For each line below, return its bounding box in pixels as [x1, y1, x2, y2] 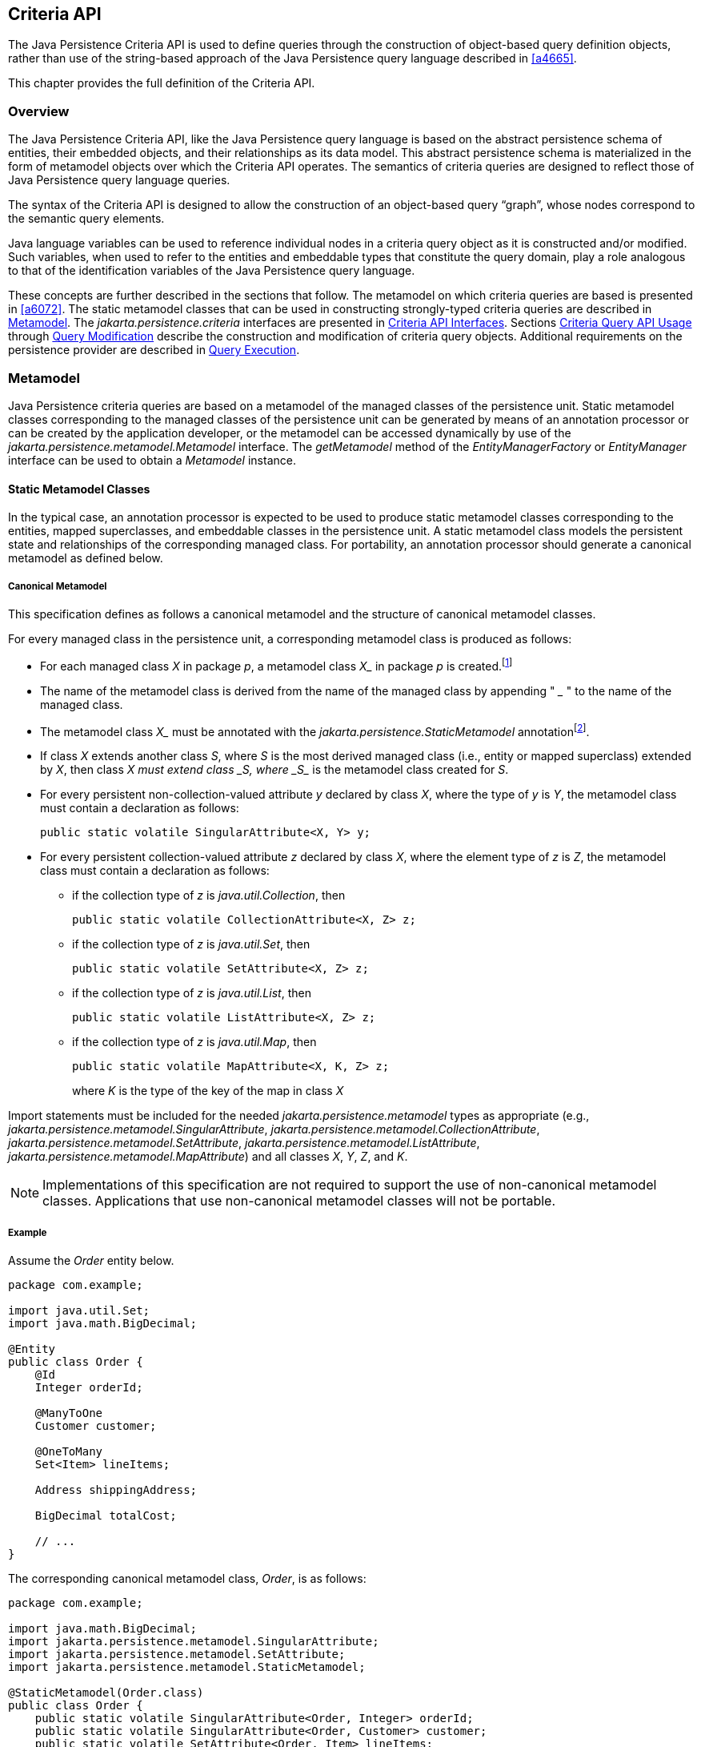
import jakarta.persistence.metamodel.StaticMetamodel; [8, 1660, 366, 1674]
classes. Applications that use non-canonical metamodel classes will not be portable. [42, 1193, 556, 1210]
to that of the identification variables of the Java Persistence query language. [8, 264, 415, 278]
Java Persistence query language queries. [8, 173, 230, 187]
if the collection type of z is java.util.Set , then [72, 937, 310, 952]
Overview [8, 103, 70, 119]
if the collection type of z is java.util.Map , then [72, 1035, 317, 1049]
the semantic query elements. [8, 211, 165, 226]
